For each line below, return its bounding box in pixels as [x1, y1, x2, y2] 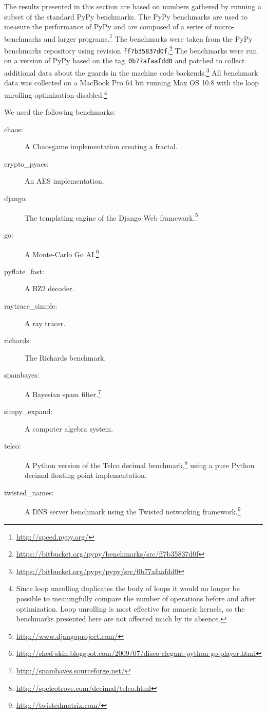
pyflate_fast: [4, 265, 44, 276]
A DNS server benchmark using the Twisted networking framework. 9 [25, 505, 241, 517]
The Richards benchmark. [25, 352, 106, 363]
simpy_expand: [4, 406, 53, 417]
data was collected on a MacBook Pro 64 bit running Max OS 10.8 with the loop [4, 77, 259, 88]
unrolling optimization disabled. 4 [4, 87, 107, 100]
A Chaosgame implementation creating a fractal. [25, 141, 178, 152]
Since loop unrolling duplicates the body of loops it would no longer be [16, 583, 240, 594]
